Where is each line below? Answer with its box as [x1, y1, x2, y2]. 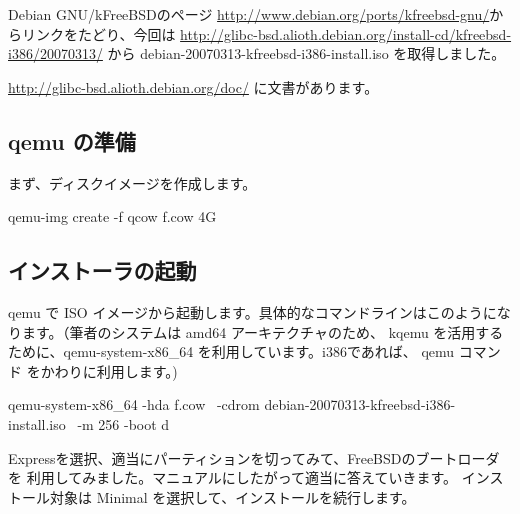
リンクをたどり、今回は [21, 23, 176, 44]
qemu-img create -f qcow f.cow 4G [8, 206, 217, 227]
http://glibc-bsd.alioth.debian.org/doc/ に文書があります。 [8, 76, 379, 97]
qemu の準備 [8, 125, 136, 156]
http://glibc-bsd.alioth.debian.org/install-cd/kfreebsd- [180, 23, 512, 44]
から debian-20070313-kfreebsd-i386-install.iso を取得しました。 [107, 43, 506, 64]
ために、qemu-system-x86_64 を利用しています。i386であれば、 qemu [8, 341, 455, 362]
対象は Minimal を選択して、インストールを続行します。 [49, 486, 416, 507]
